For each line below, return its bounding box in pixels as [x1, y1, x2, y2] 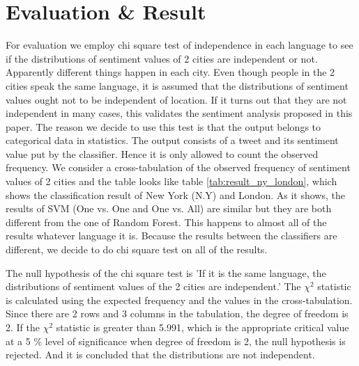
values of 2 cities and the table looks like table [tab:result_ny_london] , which [6, 174, 337, 189]
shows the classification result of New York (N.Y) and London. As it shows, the [6, 187, 345, 202]
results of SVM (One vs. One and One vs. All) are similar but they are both [6, 201, 332, 216]
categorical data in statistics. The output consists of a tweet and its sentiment [6, 133, 339, 148]
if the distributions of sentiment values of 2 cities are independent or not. [6, 51, 318, 65]
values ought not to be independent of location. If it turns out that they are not [6, 92, 347, 106]
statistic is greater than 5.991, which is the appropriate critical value [56, 320, 349, 334]
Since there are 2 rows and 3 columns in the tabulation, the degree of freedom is [6, 306, 349, 321]
